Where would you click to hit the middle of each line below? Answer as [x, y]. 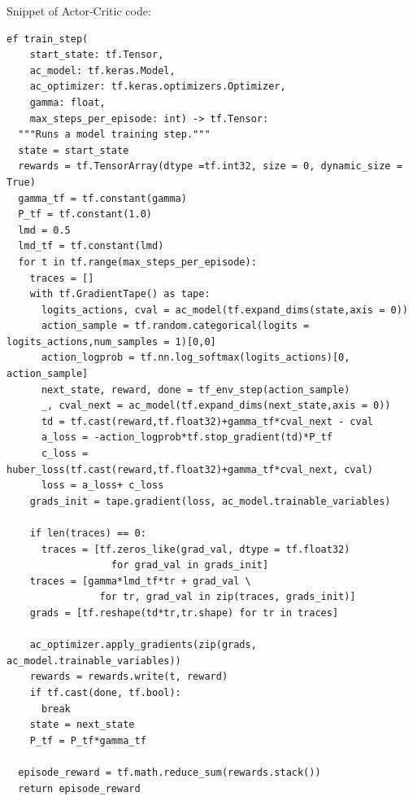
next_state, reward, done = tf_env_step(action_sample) [196, 390]
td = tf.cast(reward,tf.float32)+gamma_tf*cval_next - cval [207, 421]
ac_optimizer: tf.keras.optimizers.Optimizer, [158, 87]
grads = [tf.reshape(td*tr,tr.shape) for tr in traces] [184, 613]
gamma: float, [67, 102]
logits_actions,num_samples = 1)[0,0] [111, 341]
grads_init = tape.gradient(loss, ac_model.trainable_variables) [210, 501]
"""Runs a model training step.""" [114, 135]
